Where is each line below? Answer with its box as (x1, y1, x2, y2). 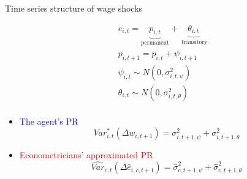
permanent (141, 40, 169, 46)
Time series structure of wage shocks (5, 2, 143, 14)
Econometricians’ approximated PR (19, 148, 153, 161)
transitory (181, 38, 208, 45)
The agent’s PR (19, 114, 78, 127)
